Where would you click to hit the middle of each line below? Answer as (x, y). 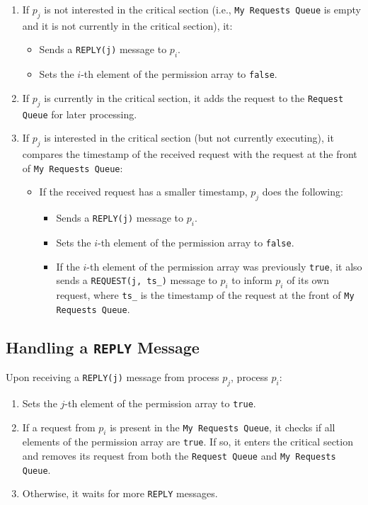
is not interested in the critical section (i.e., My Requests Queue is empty (202, 9)
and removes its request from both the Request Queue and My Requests (179, 456)
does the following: (303, 192)
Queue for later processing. (80, 114)
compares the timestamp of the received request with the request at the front (190, 154)
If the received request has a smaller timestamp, (143, 192)
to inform (252, 280)
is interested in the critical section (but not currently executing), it (189, 138)
